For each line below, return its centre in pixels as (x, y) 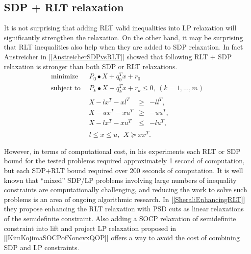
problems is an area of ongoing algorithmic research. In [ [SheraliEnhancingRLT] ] (125, 199)
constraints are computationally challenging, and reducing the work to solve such (125, 190)
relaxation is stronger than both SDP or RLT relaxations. (91, 66)
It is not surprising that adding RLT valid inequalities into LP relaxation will (120, 28)
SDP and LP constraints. (42, 247)
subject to (66, 89)
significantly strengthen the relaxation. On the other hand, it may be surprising (124, 37)
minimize (65, 77)
